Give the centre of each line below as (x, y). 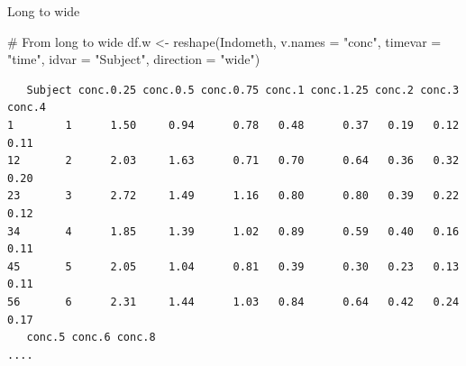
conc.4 (27, 108)
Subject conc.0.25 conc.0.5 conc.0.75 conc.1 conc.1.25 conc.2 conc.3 (243, 90)
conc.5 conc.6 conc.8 (91, 338)
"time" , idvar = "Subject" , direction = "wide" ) (134, 59)
